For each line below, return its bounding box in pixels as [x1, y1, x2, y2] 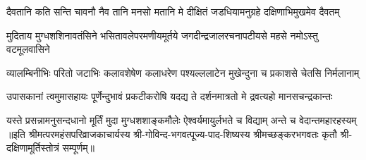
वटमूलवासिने [6, 42, 50, 56]
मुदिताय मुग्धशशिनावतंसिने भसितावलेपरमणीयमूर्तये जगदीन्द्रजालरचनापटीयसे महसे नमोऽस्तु [6, 27, 318, 42]
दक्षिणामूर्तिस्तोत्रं [6, 140, 59, 155]
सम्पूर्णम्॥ [62, 140, 94, 155]
